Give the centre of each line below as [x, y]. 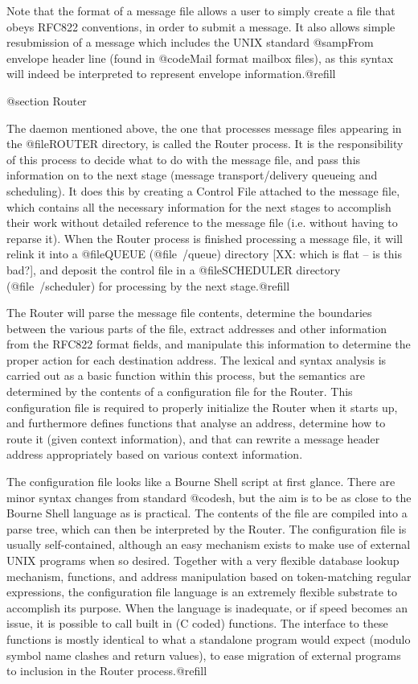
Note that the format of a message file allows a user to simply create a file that [201, 10]
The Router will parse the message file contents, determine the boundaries [189, 313]
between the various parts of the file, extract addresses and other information [197, 328]
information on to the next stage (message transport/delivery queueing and [192, 175]
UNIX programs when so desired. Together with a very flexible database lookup [203, 560]
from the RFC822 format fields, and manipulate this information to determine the [209, 344]
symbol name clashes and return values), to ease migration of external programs [204, 655]
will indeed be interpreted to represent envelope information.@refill [171, 74]
